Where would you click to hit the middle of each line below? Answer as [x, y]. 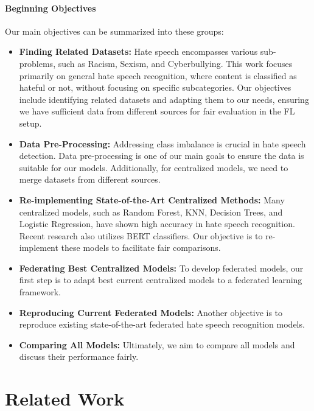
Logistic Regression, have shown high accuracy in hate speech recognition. [157, 224]
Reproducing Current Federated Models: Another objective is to [151, 312]
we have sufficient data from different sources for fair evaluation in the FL [157, 111]
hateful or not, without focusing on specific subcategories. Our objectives [155, 87]
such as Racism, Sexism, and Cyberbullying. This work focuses [175, 63]
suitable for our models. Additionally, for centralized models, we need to [154, 167]
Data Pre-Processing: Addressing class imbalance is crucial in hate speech [162, 143]
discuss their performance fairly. [79, 357]
